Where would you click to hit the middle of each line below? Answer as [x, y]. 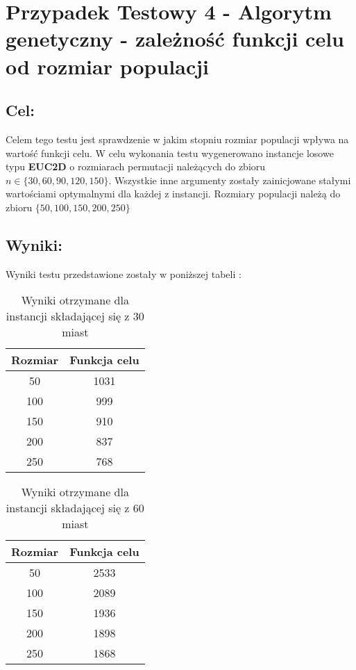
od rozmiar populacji [108, 66]
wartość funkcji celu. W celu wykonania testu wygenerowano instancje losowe [170, 153]
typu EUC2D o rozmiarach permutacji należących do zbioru [136, 166]
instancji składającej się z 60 [75, 508]
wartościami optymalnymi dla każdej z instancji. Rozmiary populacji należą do [173, 194]
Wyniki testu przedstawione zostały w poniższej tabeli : [124, 273]
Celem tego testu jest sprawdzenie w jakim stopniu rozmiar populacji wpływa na [177, 139]
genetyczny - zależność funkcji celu [175, 39]
